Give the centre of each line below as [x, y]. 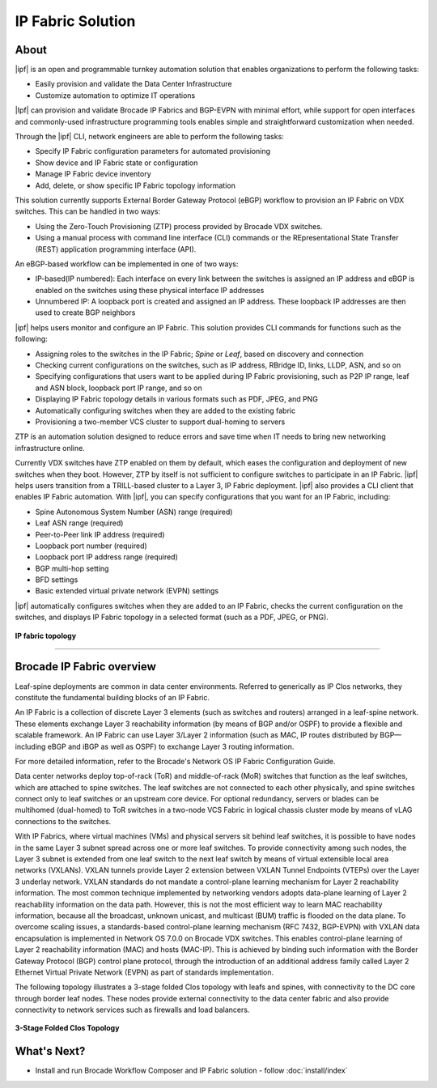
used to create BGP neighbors [85, 312]
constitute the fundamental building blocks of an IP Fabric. [112, 697]
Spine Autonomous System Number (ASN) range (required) [134, 512]
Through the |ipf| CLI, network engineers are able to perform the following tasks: [150, 137]
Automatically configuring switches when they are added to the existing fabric [165, 410]
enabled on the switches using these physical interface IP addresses [150, 290]
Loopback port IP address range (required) [106, 557]
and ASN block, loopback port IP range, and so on [119, 388]
